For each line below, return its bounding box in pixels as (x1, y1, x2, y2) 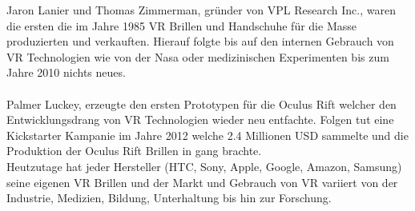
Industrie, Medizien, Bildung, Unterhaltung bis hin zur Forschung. (6, 189, 332, 206)
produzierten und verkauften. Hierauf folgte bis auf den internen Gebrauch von (6, 33, 394, 50)
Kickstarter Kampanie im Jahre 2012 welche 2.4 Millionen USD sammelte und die (6, 126, 409, 143)
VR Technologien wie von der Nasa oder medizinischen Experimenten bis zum (6, 48, 389, 65)
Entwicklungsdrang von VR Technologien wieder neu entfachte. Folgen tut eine (6, 111, 394, 128)
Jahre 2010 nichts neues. (6, 64, 126, 81)
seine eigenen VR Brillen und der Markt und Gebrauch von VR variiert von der (6, 173, 398, 190)
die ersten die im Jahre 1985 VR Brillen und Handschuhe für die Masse (6, 17, 357, 34)
